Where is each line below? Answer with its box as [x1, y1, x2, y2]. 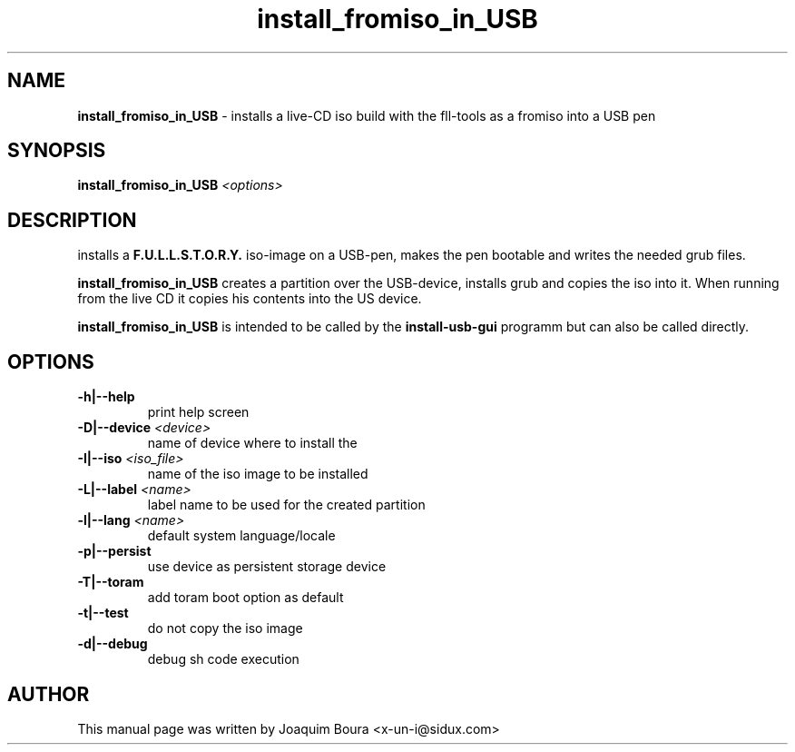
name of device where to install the [147, 435, 358, 451]
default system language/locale [147, 528, 336, 544]
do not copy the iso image [147, 620, 303, 637]
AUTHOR [7, 682, 90, 706]
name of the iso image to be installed [147, 466, 368, 482]
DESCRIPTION [7, 208, 137, 232]
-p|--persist [77, 543, 152, 559]
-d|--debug [77, 636, 148, 652]
